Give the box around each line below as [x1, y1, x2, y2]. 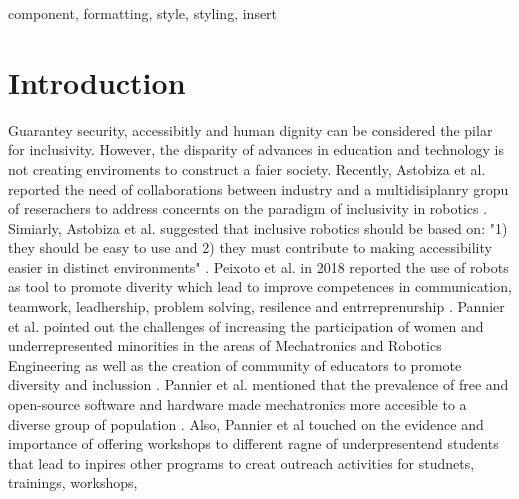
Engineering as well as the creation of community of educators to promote [8, 354, 462, 375]
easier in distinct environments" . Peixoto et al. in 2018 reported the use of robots [8, 256, 509, 277]
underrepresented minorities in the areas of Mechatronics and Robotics [8, 335, 442, 356]
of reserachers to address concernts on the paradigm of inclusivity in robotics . [8, 198, 488, 219]
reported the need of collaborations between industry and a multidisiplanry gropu [8, 178, 509, 199]
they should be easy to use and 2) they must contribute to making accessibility [8, 237, 492, 258]
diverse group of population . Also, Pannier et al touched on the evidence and [8, 413, 484, 434]
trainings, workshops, [8, 472, 138, 493]
